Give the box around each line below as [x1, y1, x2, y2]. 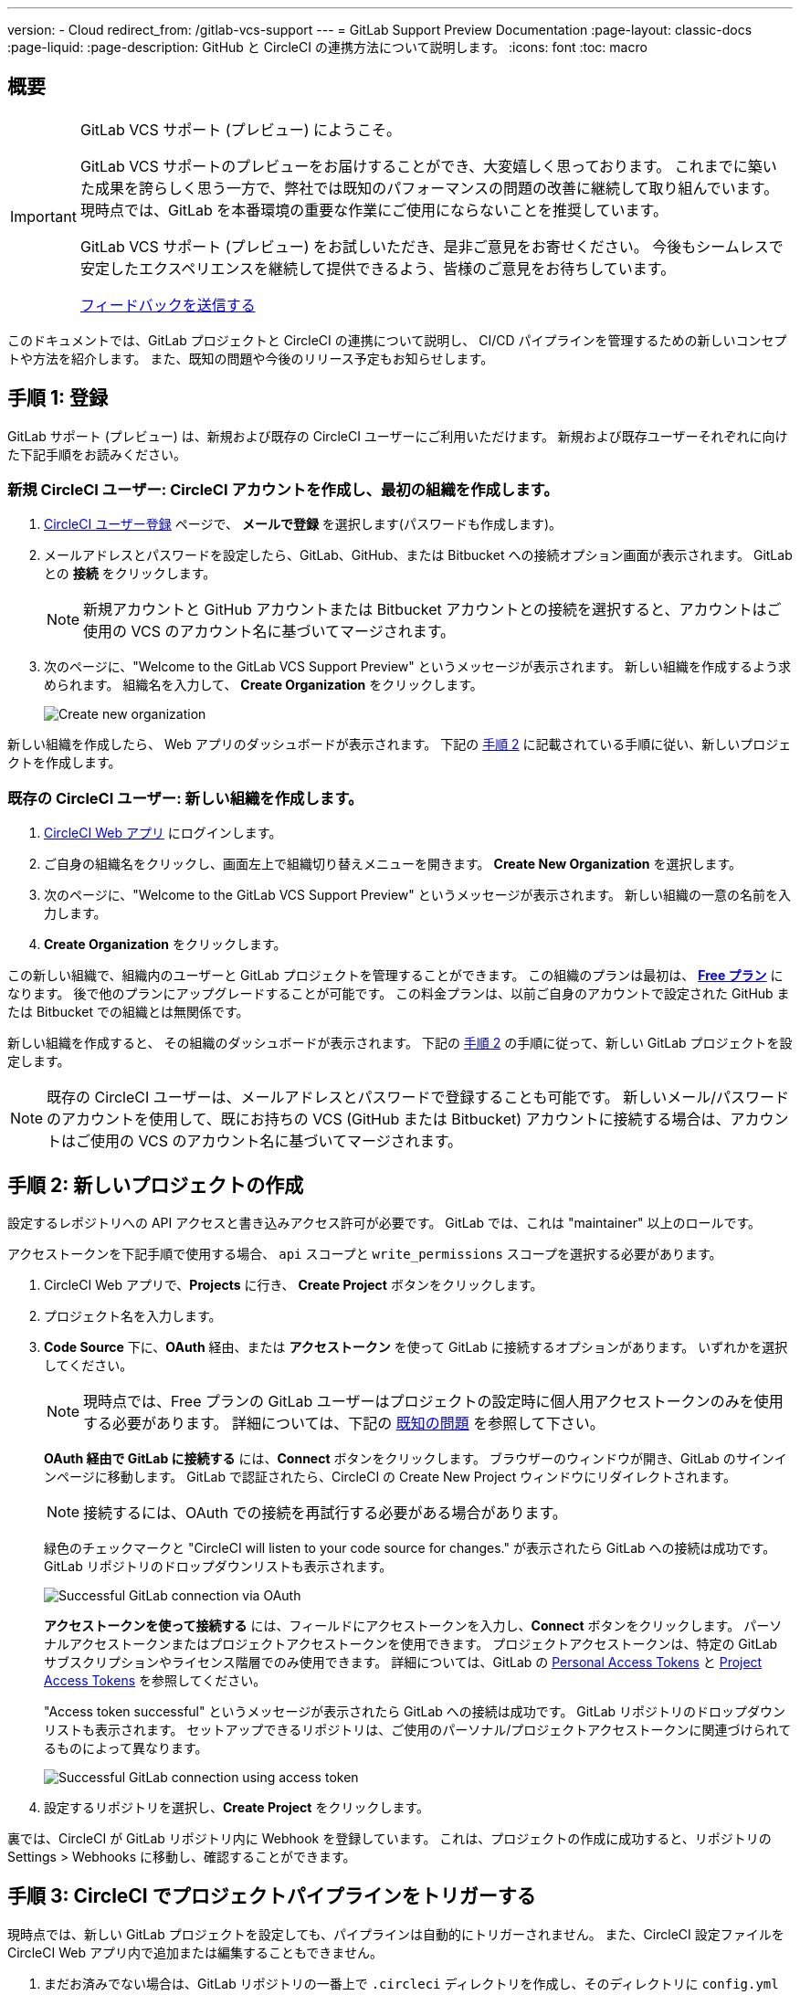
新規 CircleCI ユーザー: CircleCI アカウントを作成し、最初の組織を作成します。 [7, 480, 559, 500]
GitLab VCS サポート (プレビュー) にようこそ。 [79, 120, 401, 139]
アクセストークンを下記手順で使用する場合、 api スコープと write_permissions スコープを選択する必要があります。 [7, 1246, 722, 1262]
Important [10, 206, 77, 226]
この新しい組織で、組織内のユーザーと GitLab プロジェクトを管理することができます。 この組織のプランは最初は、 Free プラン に [7, 967, 784, 984]
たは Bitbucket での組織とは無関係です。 [7, 1004, 249, 1020]
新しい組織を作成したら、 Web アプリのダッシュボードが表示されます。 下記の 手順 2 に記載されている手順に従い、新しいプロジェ [7, 736, 792, 753]
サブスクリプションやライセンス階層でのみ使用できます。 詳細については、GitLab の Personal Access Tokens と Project [44, 1654, 763, 1671]
